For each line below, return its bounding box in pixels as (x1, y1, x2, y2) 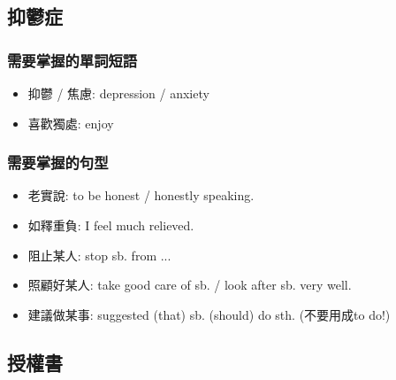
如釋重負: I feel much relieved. (27, 216, 194, 234)
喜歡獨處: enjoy (27, 113, 114, 132)
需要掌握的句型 (7, 151, 109, 174)
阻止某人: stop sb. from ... (27, 245, 171, 264)
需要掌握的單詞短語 (7, 49, 138, 71)
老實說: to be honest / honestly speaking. (27, 186, 255, 205)
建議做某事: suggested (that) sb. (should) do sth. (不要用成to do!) (27, 305, 391, 323)
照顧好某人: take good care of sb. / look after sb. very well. (27, 275, 352, 294)
